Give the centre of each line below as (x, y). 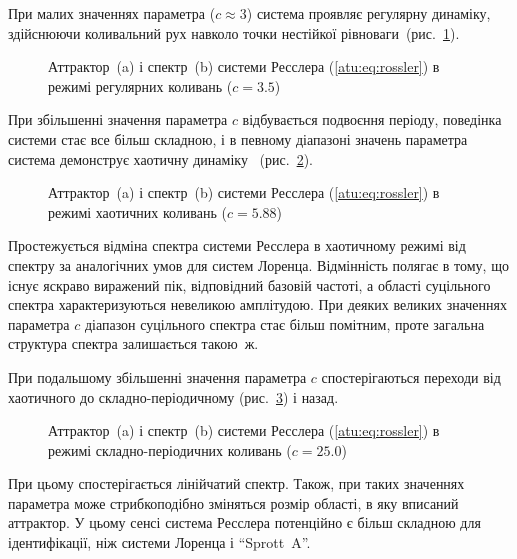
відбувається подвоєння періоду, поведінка (372, 119)
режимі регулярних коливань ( (140, 85)
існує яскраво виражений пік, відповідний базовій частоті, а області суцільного (249, 284)
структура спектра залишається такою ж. (133, 343)
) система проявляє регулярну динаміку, (368, 13)
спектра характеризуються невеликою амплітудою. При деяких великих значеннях (258, 304)
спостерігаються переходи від (411, 376)
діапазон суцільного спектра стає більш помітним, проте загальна (284, 323)
